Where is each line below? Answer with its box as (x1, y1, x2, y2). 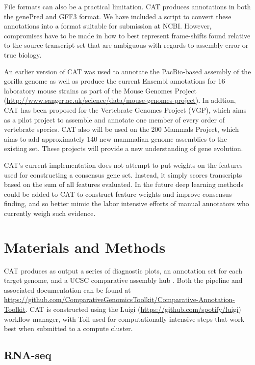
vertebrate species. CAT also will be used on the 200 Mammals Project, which (4, 124, 239, 134)
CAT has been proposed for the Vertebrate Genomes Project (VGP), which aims (4, 104, 247, 115)
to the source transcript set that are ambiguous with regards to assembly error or (4, 40, 249, 50)
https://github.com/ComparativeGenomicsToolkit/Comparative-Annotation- (4, 294, 235, 304)
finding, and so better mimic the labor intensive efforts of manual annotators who (4, 198, 249, 209)
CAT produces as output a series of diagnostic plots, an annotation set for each (4, 265, 242, 275)
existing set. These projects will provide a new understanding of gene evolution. (4, 143, 243, 153)
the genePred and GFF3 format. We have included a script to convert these (4, 11, 231, 21)
